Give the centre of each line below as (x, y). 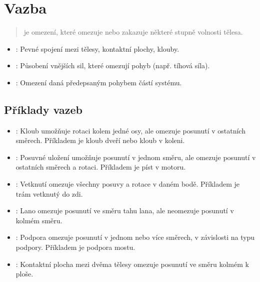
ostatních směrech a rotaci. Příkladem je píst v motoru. (101, 167)
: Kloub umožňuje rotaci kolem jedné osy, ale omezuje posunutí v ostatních (130, 130)
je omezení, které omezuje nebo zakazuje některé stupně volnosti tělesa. (133, 32)
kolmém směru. (39, 220)
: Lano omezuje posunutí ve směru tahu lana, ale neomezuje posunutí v (125, 210)
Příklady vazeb (43, 109)
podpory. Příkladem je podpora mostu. (75, 247)
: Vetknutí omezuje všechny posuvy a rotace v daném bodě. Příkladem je (128, 184)
